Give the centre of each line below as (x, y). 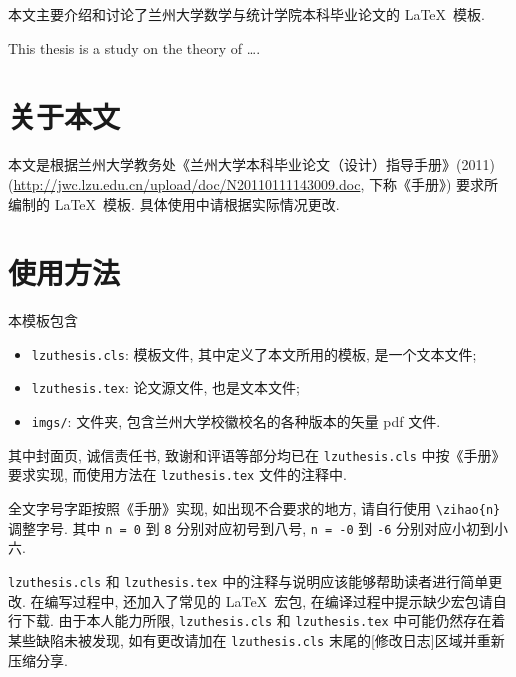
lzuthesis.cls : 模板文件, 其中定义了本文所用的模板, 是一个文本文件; (254, 353)
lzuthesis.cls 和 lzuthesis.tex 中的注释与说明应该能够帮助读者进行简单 (248, 581)
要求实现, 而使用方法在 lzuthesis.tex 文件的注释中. (177, 474)
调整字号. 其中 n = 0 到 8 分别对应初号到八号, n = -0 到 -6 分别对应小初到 (251, 527)
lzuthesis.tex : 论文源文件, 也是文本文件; (165, 387)
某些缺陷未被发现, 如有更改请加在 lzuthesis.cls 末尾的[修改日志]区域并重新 (256, 639)
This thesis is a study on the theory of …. (134, 47)
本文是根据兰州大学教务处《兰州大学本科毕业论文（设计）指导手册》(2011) (251, 164)
